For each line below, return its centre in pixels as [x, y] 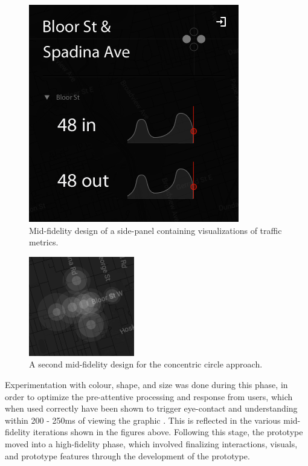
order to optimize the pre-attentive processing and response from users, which [149, 396]
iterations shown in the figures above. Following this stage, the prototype [168, 432]
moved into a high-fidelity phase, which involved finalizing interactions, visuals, [151, 443]
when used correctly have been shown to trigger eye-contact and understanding [151, 408]
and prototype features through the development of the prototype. [127, 455]
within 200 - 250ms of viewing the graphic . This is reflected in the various [143, 420]
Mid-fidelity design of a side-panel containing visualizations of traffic [156, 230]
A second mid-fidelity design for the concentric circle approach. [146, 364]
